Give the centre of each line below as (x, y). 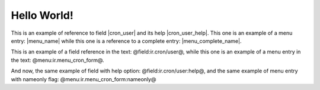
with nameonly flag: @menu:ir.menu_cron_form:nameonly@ (84, 79)
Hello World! (42, 15)
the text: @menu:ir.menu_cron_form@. (57, 60)
